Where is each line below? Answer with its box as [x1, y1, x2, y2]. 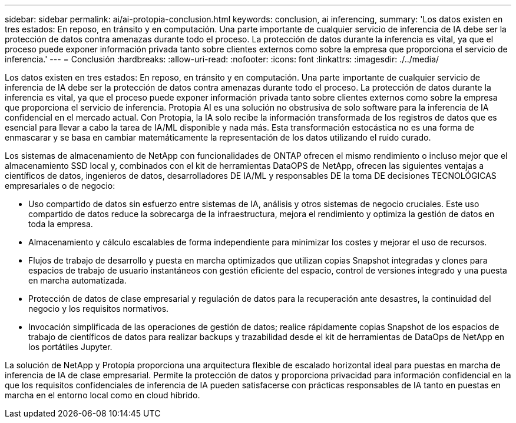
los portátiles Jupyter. [28, 342, 113, 352]
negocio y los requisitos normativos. [28, 304, 169, 314]
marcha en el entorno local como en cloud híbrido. [5, 390, 200, 400]
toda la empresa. [28, 219, 93, 229]
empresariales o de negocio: [5, 181, 115, 191]
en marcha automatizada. [28, 275, 127, 285]
